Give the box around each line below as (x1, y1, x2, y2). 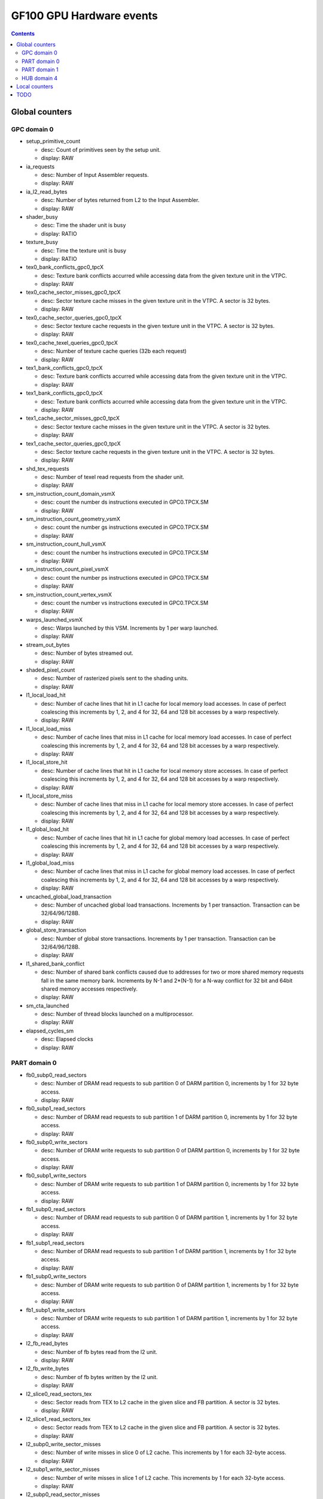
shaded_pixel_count (26, 666, 75, 674)
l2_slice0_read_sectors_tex (26, 1390, 92, 1397)
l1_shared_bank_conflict (26, 960, 85, 967)
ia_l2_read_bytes (26, 188, 68, 195)
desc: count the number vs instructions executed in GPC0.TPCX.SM (41, 599, 209, 606)
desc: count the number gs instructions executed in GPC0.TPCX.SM (41, 523, 209, 531)
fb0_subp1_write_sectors (26, 1172, 87, 1179)
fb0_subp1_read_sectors (26, 1105, 86, 1112)
